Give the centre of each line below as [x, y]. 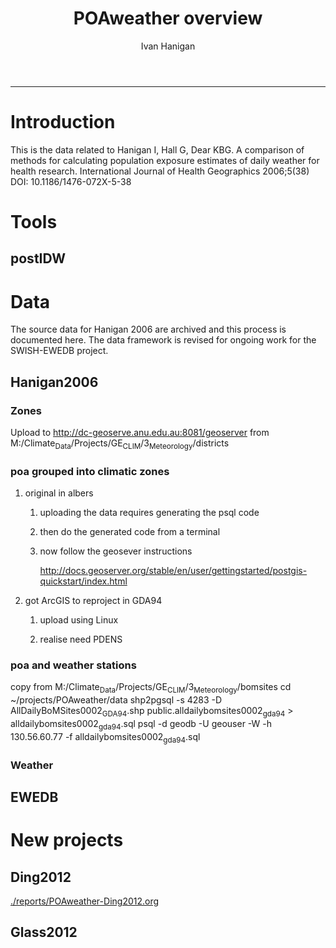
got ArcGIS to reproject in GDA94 [93, 601]
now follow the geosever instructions [116, 551]
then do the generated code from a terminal [130, 532]
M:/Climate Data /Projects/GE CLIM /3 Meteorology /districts [120, 444]
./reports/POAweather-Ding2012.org [85, 901]
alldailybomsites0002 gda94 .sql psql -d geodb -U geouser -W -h [141, 725]
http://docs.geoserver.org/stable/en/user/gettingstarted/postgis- [173, 571]
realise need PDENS [81, 639]
